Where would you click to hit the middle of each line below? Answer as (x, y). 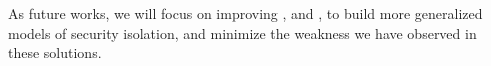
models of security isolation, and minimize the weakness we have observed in (242, 32)
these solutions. (55, 52)
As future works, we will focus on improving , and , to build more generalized (245, 13)
